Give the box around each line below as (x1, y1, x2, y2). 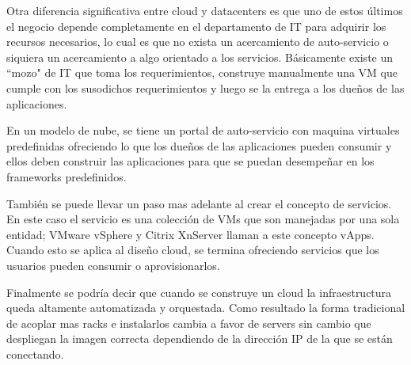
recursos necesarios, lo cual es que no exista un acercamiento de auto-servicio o (6, 33, 389, 50)
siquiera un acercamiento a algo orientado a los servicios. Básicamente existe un (6, 48, 394, 65)
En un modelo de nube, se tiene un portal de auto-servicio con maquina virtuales (6, 122, 400, 139)
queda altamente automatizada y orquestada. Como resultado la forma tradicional (6, 299, 405, 316)
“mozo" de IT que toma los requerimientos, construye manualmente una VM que (6, 64, 398, 81)
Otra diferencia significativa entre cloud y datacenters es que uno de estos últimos (6, 2, 403, 18)
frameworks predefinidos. (6, 168, 127, 184)
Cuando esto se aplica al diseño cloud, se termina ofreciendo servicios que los (6, 241, 379, 258)
